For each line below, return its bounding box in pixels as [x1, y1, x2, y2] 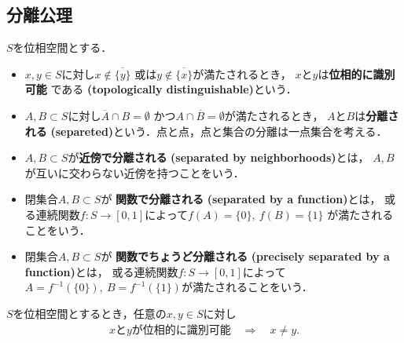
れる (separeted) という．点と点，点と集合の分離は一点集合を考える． [24, 122, 387, 139]
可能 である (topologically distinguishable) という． [24, 81, 297, 97]
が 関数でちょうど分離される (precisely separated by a [101, 248, 390, 265]
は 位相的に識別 [318, 65, 395, 82]
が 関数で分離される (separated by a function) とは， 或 [101, 191, 396, 207]
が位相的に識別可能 [131, 324, 231, 336]
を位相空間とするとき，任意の [13, 305, 167, 321]
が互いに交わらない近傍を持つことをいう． [24, 164, 244, 181]
